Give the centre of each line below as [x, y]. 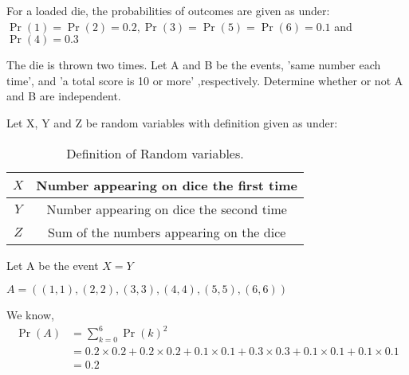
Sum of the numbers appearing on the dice [167, 232]
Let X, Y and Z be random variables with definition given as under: [172, 122]
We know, [30, 315]
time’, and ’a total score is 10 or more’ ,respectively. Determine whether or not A [205, 80]
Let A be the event [53, 265]
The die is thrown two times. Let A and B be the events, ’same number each [194, 65]
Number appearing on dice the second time [167, 209]
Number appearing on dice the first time [167, 185]
